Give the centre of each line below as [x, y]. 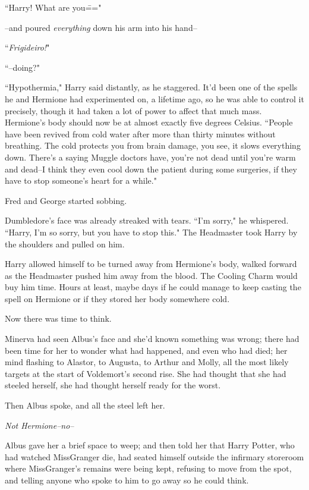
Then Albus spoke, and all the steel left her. [85, 405]
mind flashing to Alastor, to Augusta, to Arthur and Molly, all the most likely [147, 362]
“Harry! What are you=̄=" [53, 7]
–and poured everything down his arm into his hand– [101, 27]
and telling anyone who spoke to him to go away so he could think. [127, 480]
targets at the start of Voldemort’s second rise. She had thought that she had [146, 373]
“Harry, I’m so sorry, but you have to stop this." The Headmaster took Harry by [151, 232]
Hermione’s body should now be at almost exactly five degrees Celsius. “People [149, 122]
